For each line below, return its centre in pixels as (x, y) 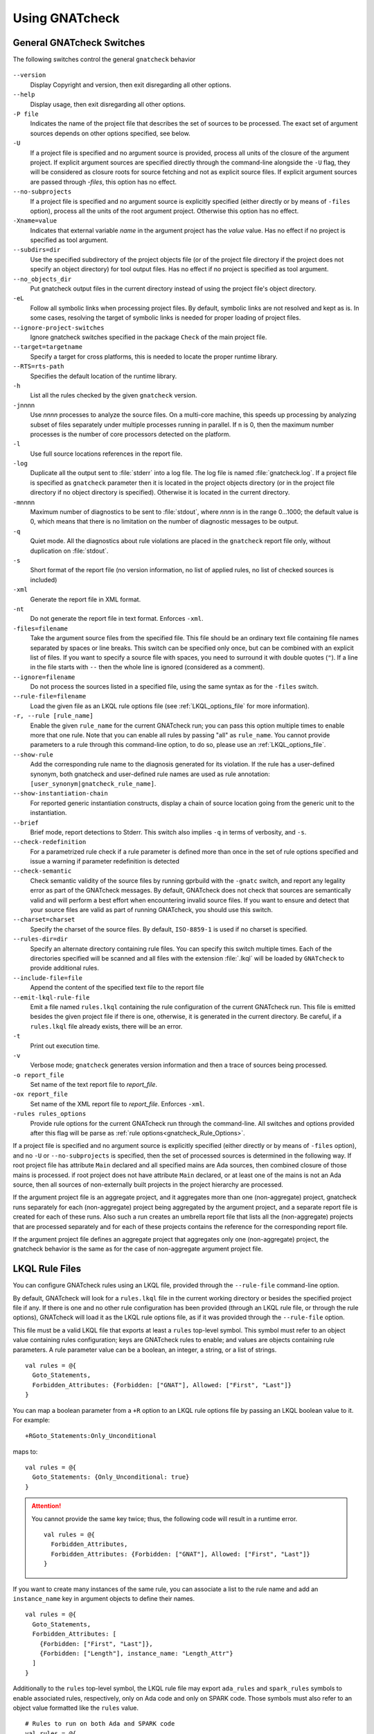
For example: (32, 1420)
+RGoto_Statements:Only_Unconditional (91, 1436)
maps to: (25, 1451)
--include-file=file (48, 978)
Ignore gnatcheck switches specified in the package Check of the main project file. (149, 337)
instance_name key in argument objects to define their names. (104, 1598)
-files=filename (41, 628)
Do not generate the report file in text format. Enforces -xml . (117, 619)
